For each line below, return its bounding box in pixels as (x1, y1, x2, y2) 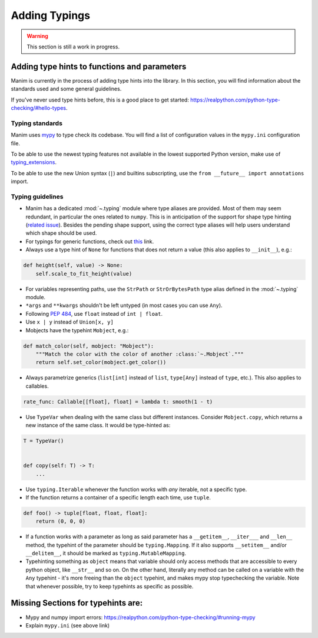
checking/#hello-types (11, 104, 67, 112)
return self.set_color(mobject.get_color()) (35, 359, 167, 366)
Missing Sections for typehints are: (11, 598, 143, 608)
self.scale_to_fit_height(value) (35, 270, 132, 277)
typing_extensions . (11, 159, 57, 166)
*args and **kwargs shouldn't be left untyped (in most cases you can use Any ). (25, 302, 223, 309)
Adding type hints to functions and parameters (11, 61, 187, 71)
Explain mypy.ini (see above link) (25, 621, 110, 629)
